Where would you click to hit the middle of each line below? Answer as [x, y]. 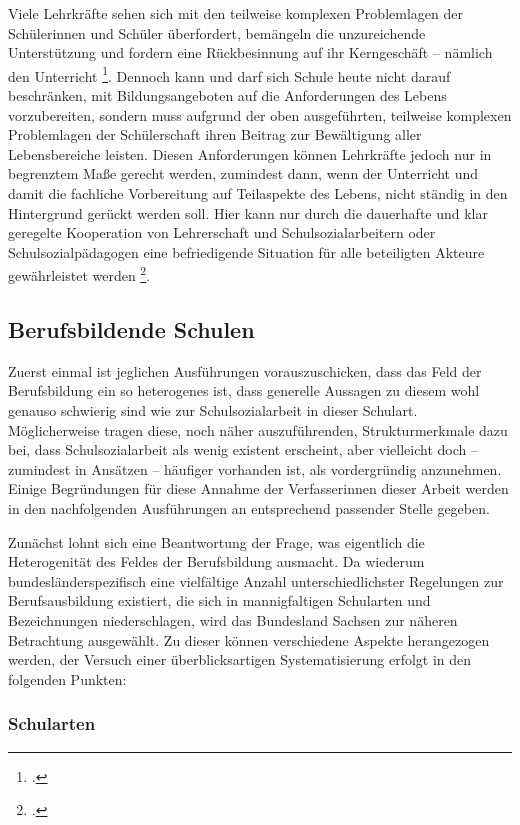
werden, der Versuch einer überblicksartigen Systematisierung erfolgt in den [240, 659]
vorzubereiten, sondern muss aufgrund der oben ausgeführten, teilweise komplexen [260, 114]
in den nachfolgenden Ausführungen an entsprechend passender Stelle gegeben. [249, 507]
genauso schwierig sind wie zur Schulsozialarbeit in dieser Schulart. [213, 410]
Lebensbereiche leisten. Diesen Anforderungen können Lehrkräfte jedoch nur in [250, 153]
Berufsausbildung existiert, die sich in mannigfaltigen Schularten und [219, 600]
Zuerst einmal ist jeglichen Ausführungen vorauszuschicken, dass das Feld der [245, 370]
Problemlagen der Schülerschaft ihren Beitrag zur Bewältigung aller [215, 134]
